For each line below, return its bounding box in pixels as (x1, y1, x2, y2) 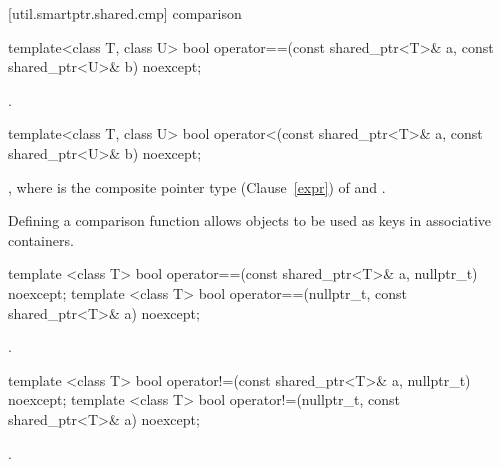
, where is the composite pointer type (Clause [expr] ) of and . (8, 176, 386, 197)
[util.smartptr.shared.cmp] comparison (8, 3, 242, 23)
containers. (8, 229, 74, 250)
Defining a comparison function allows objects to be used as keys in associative (8, 210, 492, 231)
